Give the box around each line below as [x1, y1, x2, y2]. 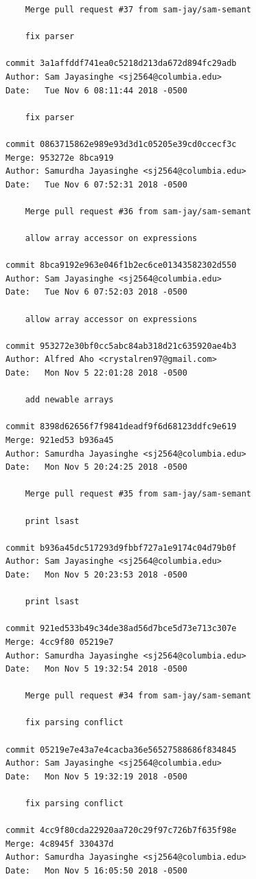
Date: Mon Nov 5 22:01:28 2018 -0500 [5, 368, 187, 378]
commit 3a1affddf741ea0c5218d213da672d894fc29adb [5, 58, 237, 69]
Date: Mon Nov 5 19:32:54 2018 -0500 [5, 664, 187, 674]
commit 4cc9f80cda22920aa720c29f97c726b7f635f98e [5, 825, 237, 836]
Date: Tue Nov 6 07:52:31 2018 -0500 [5, 179, 187, 190]
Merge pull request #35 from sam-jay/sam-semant [25, 489, 251, 499]
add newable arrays [25, 395, 114, 405]
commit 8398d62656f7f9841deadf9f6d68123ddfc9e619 [5, 422, 237, 432]
